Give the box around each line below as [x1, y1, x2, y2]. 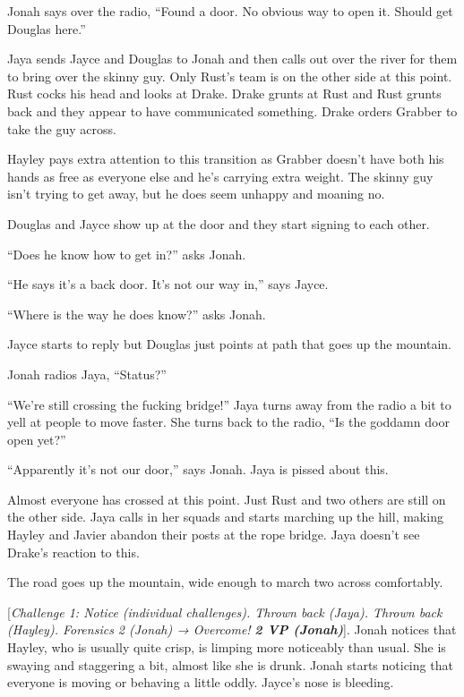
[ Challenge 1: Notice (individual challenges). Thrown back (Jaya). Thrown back [7, 602, 443, 621]
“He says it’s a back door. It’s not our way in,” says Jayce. [7, 275, 329, 293]
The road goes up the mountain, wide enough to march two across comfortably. [7, 573, 443, 591]
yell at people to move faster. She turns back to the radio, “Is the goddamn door [7, 412, 450, 431]
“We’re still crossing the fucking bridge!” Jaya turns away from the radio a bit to [7, 395, 451, 413]
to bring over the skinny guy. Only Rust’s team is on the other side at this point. [7, 66, 452, 85]
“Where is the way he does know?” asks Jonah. [7, 304, 266, 323]
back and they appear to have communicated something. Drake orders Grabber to [7, 101, 458, 120]
